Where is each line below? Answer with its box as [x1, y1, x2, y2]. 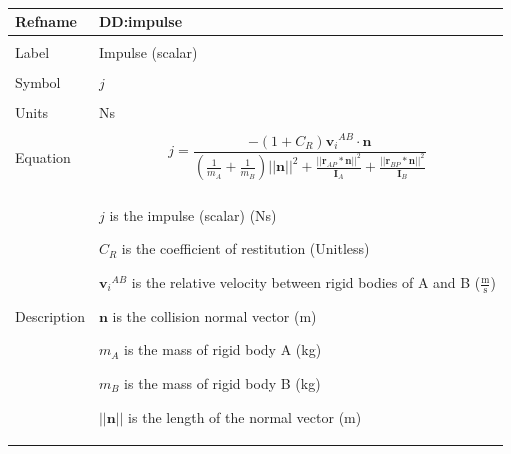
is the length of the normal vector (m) [128, 406, 362, 427]
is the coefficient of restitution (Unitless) [121, 238, 370, 259]
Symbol [15, 72, 61, 93]
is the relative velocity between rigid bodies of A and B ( [131, 272, 481, 293]
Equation [15, 146, 71, 167]
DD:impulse [98, 11, 183, 32]
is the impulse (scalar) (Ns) [109, 204, 277, 225]
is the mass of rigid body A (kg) [124, 339, 322, 360]
